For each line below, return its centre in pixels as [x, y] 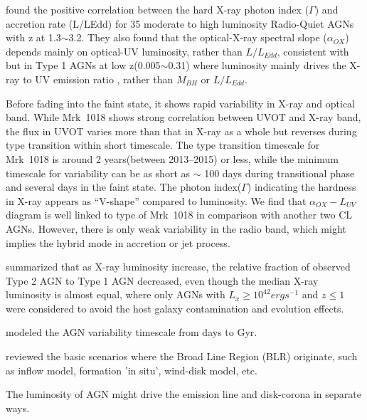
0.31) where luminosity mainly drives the [257, 65]
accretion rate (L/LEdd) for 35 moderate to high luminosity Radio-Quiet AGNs [180, 23]
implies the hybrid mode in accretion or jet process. [118, 242]
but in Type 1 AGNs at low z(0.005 [83, 65]
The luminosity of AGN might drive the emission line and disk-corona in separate [183, 394]
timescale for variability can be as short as [98, 173]
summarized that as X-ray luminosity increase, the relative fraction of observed [178, 267]
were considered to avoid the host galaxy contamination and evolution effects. [175, 308]
